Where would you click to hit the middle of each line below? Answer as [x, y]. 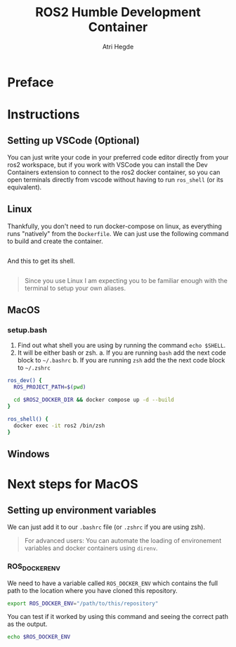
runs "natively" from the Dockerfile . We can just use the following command [118, 233]
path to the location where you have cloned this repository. [92, 590]
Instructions [44, 115]
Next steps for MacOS [73, 484]
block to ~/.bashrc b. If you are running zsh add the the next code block [121, 360]
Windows [28, 454]
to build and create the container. [55, 241]
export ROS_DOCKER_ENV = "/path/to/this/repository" [83, 603]
